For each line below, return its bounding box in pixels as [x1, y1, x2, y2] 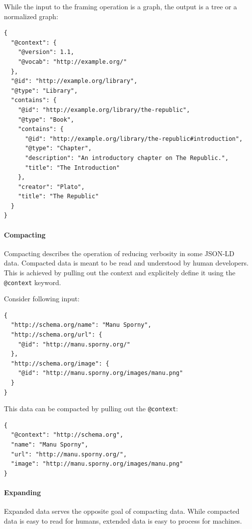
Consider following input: [4, 293, 80, 304]
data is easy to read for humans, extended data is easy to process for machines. [4, 515, 242, 526]
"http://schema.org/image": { [11, 360, 109, 367]
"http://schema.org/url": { [11, 331, 102, 339]
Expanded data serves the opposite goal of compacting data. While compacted [4, 506, 240, 516]
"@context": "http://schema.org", [11, 431, 124, 439]
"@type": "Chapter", [25, 145, 92, 152]
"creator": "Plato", [18, 183, 85, 190]
